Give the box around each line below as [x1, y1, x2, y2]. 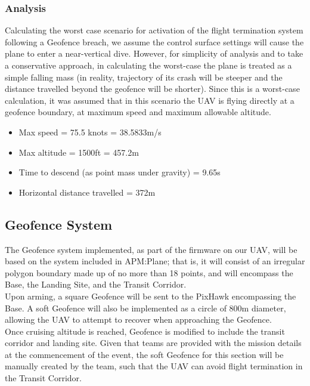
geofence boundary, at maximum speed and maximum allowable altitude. [5, 106, 271, 118]
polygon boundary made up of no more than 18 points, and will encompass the [5, 266, 293, 279]
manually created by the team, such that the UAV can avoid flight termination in [5, 360, 303, 372]
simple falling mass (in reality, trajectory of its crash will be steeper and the [5, 70, 283, 83]
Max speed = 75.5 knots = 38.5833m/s [18, 125, 162, 138]
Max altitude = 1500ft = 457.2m [18, 146, 139, 158]
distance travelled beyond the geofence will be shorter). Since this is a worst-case [5, 82, 300, 95]
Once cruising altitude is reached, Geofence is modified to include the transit [5, 325, 285, 337]
